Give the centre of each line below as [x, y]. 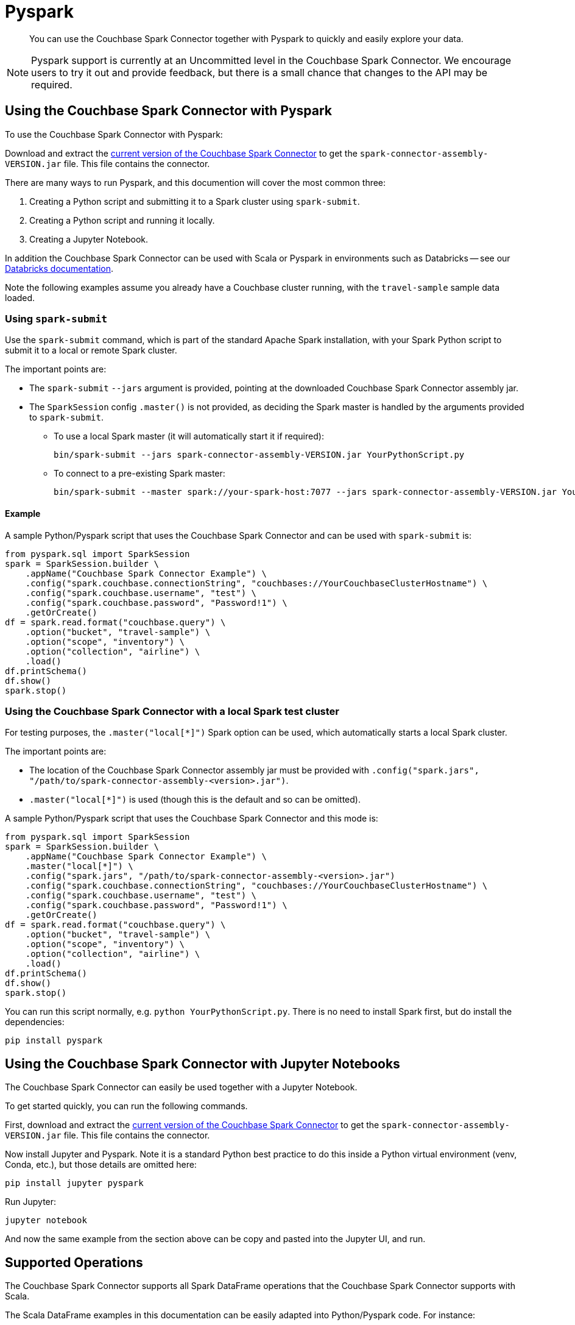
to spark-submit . [66, 417]
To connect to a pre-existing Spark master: [139, 474]
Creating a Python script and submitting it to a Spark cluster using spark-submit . [195, 201]
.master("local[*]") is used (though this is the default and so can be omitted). [195, 800]
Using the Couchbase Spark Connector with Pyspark [169, 111]
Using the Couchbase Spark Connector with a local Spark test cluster [172, 711]
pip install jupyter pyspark [74, 1183]
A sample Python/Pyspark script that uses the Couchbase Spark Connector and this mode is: [192, 819]
